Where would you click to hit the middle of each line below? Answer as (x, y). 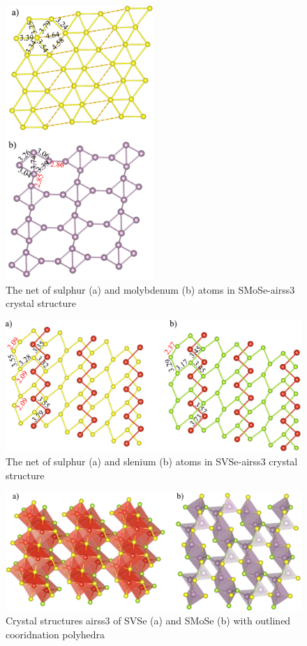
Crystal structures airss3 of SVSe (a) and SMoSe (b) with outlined (148, 621)
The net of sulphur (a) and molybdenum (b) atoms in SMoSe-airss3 (150, 289)
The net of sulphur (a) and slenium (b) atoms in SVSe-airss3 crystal (152, 461)
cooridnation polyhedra (55, 634)
